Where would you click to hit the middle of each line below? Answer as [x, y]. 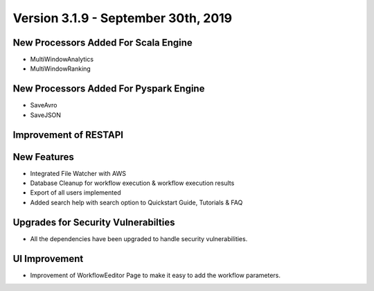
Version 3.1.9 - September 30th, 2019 [123, 18]
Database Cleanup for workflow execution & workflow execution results [132, 183]
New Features [43, 157]
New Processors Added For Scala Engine [103, 43]
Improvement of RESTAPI [68, 135]
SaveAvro [44, 105]
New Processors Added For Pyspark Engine [109, 89]
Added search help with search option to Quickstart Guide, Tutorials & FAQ [136, 202]
